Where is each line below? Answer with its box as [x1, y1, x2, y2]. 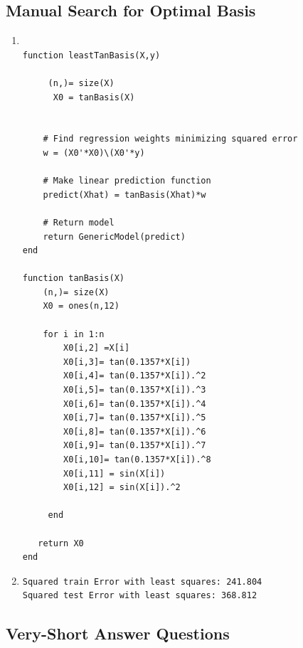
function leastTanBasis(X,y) [22, 50, 161, 60]
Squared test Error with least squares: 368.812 [22, 590, 257, 601]
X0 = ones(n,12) [43, 301, 119, 312]
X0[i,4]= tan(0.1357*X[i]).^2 [63, 371, 206, 381]
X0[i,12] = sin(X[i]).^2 [63, 482, 181, 493]
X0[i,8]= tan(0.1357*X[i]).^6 [63, 426, 206, 437]
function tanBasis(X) [22, 273, 124, 284]
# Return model [43, 217, 115, 228]
